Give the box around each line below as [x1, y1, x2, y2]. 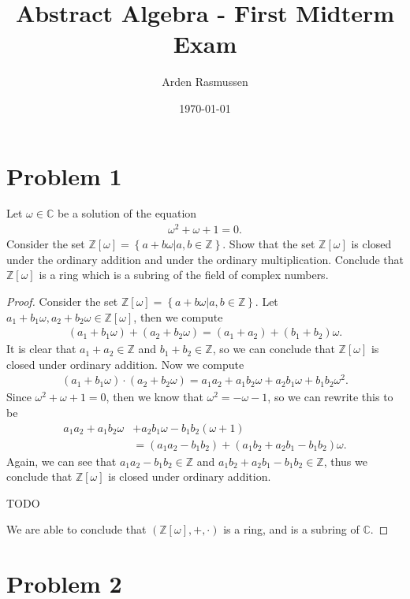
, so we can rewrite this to [267, 389, 393, 405]
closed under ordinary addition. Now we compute [6, 355, 244, 372]
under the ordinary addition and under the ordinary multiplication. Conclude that [6, 251, 404, 267]
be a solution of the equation [57, 205, 197, 221]
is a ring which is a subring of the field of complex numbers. [39, 266, 329, 283]
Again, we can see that [6, 452, 117, 469]
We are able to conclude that [6, 521, 147, 538]
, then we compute [133, 308, 223, 325]
